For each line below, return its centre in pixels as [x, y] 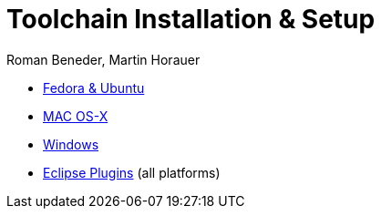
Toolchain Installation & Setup [191, 19]
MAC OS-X [76, 116]
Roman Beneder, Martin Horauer [103, 59]
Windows [71, 144]
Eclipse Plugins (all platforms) [132, 172]
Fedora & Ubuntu [94, 87]
